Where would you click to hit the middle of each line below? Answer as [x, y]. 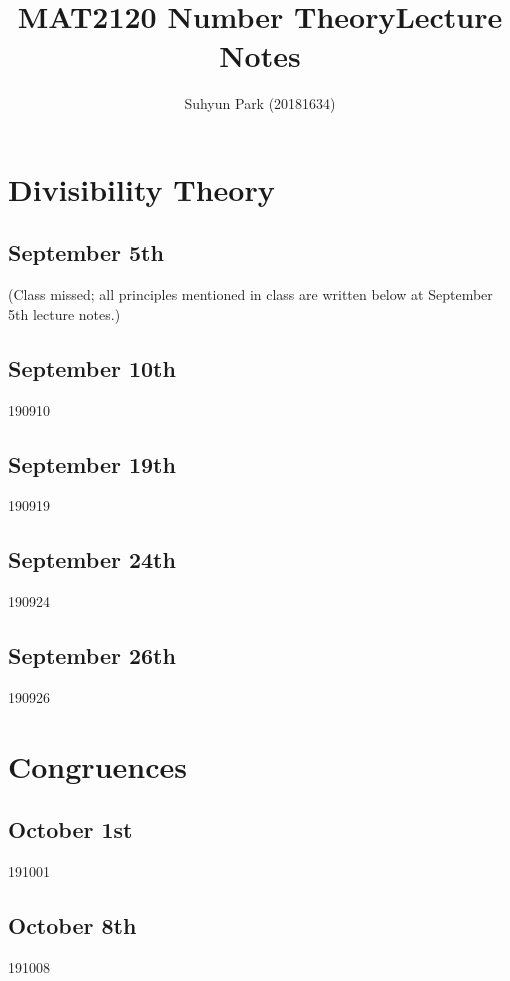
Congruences [97, 765]
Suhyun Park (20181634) [260, 103]
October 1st [70, 829]
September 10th [92, 367]
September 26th [92, 655]
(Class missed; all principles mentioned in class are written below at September [250, 294]
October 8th [72, 925]
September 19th [92, 463]
